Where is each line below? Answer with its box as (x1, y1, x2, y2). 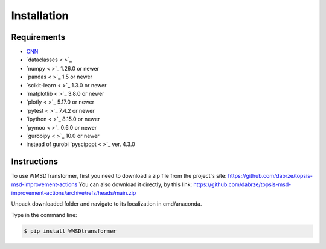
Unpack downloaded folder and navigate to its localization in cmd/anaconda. (11, 200, 202, 207)
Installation (11, 9, 69, 22)
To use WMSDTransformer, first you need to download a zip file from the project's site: (11, 172, 227, 180)
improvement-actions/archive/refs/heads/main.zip (11, 189, 136, 197)
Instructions (11, 157, 59, 167)
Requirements (11, 32, 66, 42)
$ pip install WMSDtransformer (24, 227, 117, 235)
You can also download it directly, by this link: (78, 181, 193, 188)
